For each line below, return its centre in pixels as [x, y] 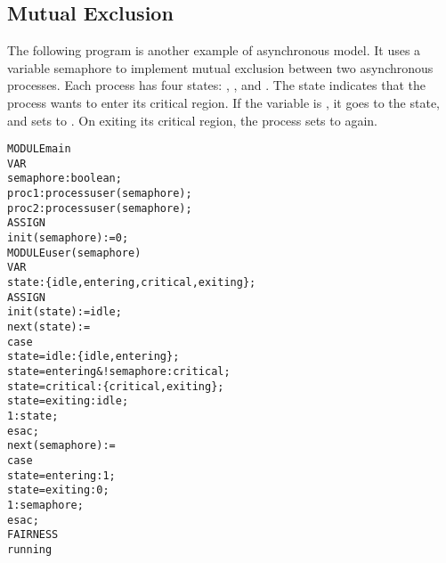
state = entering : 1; [61, 475]
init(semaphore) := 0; [68, 238]
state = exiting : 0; [58, 490]
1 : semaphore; [45, 505]
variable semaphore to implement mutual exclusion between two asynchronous [220, 67]
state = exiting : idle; [68, 401]
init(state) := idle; [65, 312]
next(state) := [49, 327]
